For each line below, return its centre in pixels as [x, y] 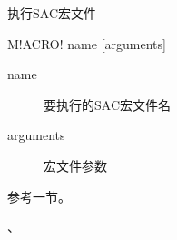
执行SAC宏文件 [52, 13]
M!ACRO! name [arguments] [87, 43]
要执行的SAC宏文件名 [107, 104]
